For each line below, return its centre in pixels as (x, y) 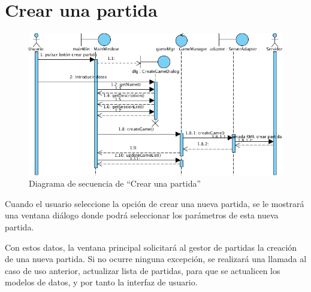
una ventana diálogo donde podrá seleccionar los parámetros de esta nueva (142, 215)
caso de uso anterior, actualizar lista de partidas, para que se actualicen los (143, 270)
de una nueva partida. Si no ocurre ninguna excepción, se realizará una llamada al (156, 259)
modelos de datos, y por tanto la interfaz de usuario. (101, 282)
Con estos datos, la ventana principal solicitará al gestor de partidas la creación (151, 247)
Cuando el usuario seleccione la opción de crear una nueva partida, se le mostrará (155, 203)
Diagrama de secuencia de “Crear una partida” (115, 183)
